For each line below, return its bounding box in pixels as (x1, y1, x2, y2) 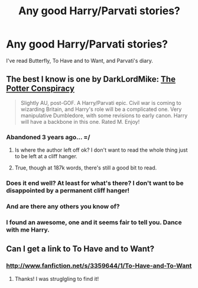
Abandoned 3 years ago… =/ (6, 133, 90, 141)
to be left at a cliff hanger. (14, 153, 78, 160)
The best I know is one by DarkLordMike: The (6, 74, 176, 84)
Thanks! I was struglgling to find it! (14, 275, 99, 282)
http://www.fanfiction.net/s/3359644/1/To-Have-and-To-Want (6, 262, 192, 270)
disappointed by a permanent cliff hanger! (6, 186, 130, 194)
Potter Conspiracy (6, 84, 75, 94)
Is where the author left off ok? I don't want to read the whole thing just (14, 146, 188, 153)
